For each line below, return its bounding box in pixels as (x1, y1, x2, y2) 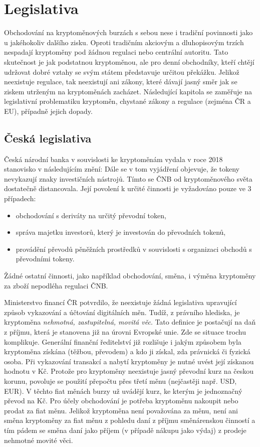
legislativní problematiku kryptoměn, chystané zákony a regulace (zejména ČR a (4, 96, 251, 106)
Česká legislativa (4, 130, 92, 145)
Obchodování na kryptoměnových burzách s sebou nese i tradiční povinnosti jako (4, 27, 253, 38)
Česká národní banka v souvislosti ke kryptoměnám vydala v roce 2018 (4, 154, 223, 164)
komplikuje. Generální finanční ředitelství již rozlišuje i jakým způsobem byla (4, 336, 241, 347)
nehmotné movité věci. (4, 434, 73, 445)
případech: (4, 193, 36, 204)
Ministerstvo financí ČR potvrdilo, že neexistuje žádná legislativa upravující (4, 297, 237, 308)
